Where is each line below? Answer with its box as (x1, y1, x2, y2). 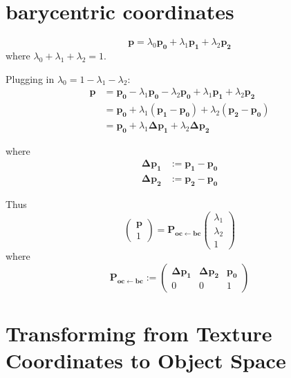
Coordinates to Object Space (6, 346, 286, 375)
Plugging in (6, 71, 55, 86)
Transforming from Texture (6, 319, 272, 348)
